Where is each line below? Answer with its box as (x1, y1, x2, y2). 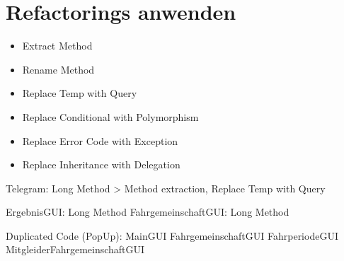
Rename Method (22, 62, 95, 76)
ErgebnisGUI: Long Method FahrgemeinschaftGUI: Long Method (6, 204, 289, 219)
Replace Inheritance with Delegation (22, 157, 180, 172)
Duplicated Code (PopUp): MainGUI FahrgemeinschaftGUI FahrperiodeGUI (6, 228, 338, 243)
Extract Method (22, 38, 93, 53)
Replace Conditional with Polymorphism (22, 109, 199, 124)
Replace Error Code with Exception (22, 133, 178, 148)
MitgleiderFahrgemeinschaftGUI (6, 242, 145, 257)
